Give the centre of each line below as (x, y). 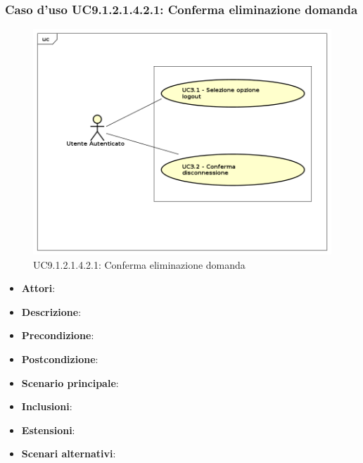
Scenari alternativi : (69, 454)
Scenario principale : (70, 382)
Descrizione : (51, 311)
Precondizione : (58, 335)
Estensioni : (48, 430)
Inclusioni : (47, 406)
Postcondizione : (60, 359)
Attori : (38, 288)
